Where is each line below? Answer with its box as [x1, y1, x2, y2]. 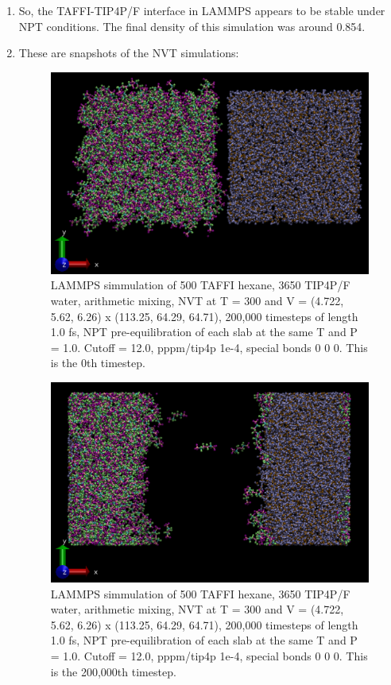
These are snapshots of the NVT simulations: [18, 45, 239, 61]
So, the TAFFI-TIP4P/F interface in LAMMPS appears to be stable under [18, 2, 385, 18]
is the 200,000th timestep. [50, 663, 176, 679]
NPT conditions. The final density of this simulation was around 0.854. [18, 17, 366, 34]
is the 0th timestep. [50, 354, 145, 371]
